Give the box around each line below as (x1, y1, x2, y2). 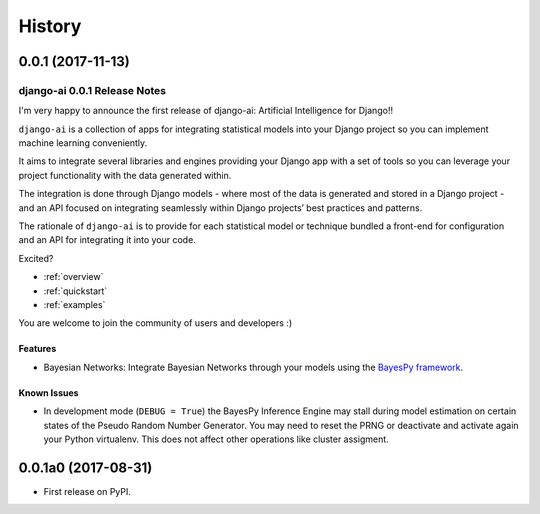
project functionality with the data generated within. (18, 169, 232, 181)
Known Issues (18, 386, 79, 399)
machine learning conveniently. (18, 137, 148, 149)
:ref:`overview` (43, 271, 104, 283)
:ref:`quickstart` (43, 285, 108, 297)
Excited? (18, 252, 54, 264)
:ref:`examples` (43, 299, 106, 310)
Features (18, 343, 57, 355)
